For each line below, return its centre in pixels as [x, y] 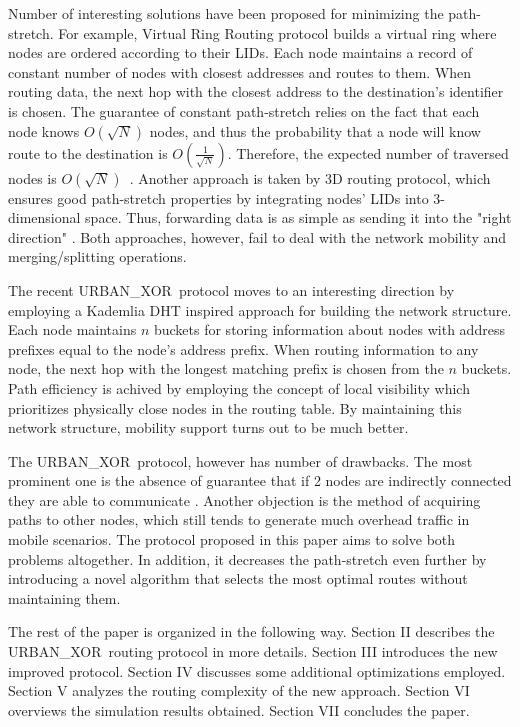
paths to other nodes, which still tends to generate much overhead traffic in [239, 519]
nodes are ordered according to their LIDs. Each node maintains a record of [240, 52]
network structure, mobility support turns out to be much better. [208, 427]
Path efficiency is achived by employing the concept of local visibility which [239, 387]
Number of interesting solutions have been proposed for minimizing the [226, 13]
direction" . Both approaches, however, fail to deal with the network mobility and [257, 236]
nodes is [32, 177]
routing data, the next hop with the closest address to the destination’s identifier [256, 91]
